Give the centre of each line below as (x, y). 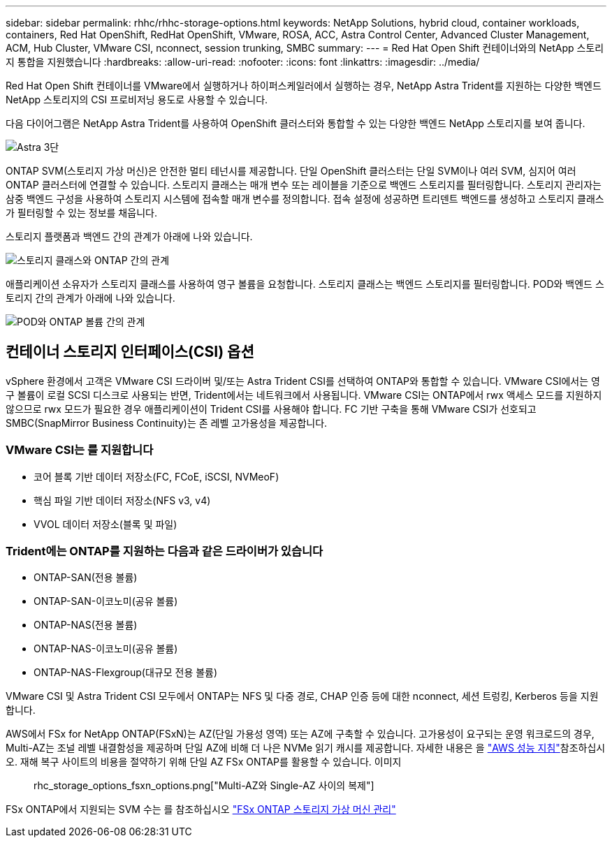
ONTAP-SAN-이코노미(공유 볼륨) (106, 601)
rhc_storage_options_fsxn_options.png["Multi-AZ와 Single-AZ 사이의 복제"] (204, 786)
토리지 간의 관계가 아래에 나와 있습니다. (90, 298)
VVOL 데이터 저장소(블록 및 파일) (105, 524)
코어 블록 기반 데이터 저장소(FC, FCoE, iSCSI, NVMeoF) (156, 476)
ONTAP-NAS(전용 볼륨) (86, 625)
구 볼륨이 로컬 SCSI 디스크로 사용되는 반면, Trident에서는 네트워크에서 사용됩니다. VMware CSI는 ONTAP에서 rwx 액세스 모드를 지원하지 (304, 395)
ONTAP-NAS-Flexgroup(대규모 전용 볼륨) (126, 673)
